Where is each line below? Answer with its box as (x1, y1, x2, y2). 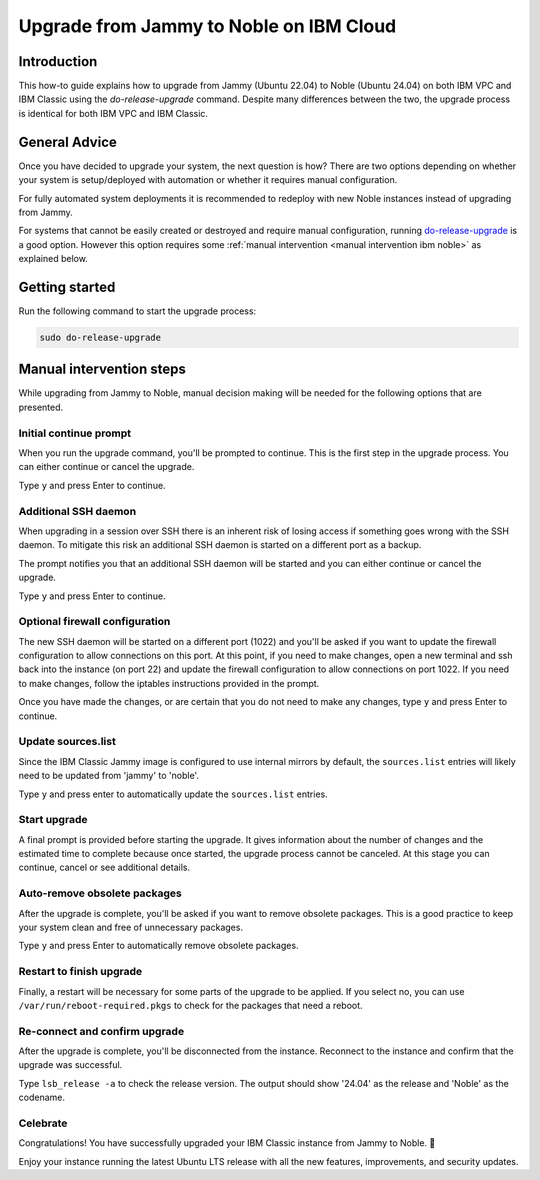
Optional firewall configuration (18, 615, 171, 629)
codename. (18, 1091, 65, 1104)
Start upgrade (18, 813, 88, 827)
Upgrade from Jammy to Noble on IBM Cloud (18, 15, 397, 37)
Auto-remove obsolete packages (18, 886, 182, 900)
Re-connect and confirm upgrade (18, 1024, 185, 1038)
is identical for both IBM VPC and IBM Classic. (18, 107, 209, 119)
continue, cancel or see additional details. (18, 861, 190, 874)
